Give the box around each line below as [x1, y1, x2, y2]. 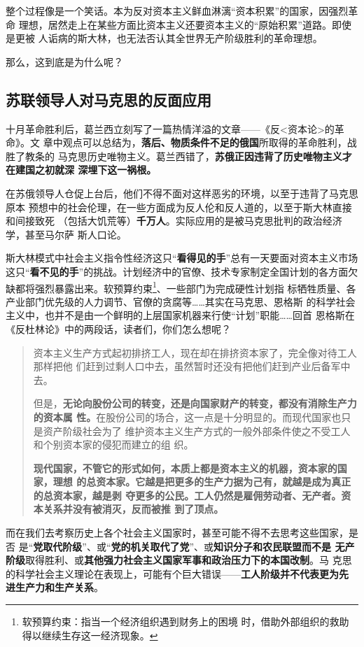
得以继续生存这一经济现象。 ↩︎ [22, 627, 158, 642]
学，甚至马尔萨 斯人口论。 [6, 227, 127, 241]
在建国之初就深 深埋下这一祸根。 [6, 162, 157, 177]
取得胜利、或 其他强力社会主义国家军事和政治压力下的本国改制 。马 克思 [25, 553, 352, 567]
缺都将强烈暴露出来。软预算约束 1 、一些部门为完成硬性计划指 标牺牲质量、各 [6, 278, 356, 295]
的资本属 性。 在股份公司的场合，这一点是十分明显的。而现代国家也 [33, 409, 342, 424]
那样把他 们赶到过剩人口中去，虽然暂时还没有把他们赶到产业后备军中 [33, 359, 351, 374]
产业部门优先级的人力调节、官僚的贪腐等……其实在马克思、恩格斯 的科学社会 [6, 294, 356, 308]
